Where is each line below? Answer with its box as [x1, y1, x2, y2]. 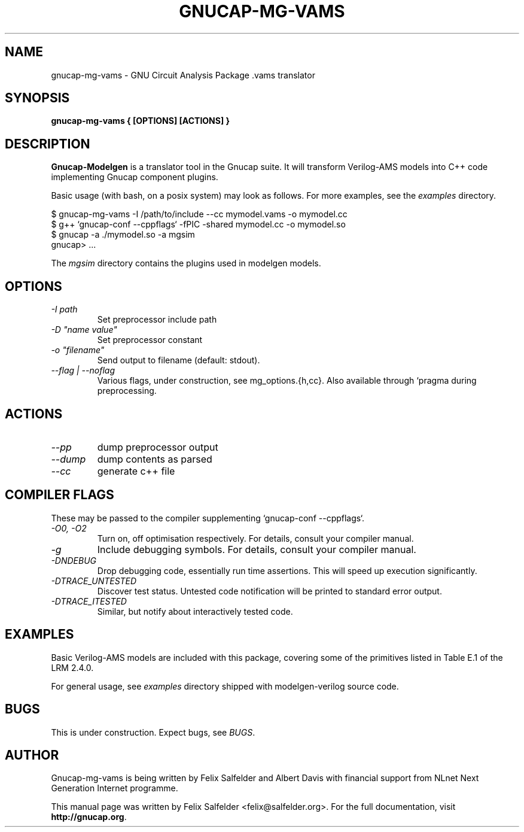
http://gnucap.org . [51, 812, 127, 822]
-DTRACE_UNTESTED [51, 575, 137, 586]
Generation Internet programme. [51, 783, 178, 794]
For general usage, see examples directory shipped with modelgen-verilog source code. [51, 681, 399, 691]
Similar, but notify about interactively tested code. [97, 606, 293, 617]
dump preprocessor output [97, 441, 218, 453]
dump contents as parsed [97, 453, 212, 465]
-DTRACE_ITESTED [51, 596, 127, 606]
